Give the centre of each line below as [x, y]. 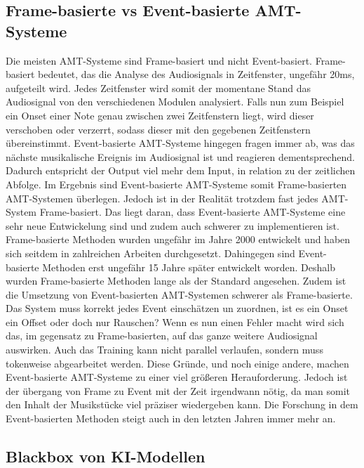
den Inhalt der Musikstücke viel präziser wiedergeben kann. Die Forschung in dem [182, 404]
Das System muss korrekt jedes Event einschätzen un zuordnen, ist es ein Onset [177, 308]
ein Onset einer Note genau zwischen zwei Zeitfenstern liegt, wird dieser [160, 115]
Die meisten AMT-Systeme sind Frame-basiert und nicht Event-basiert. [159, 60]
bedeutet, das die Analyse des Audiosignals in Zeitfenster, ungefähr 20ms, [196, 74]
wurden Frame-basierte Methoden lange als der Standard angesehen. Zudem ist [176, 281]
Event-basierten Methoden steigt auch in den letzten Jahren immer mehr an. [171, 418]
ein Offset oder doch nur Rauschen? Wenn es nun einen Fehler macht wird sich [175, 321]
